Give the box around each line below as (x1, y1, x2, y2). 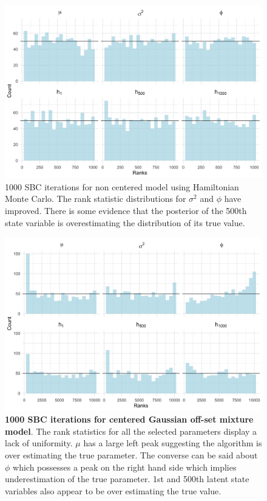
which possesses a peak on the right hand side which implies (13, 460, 237, 473)
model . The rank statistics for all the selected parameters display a (5, 424, 257, 437)
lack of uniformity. (5, 437, 73, 449)
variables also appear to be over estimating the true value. (5, 484, 221, 497)
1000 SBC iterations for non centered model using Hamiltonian (5, 180, 239, 193)
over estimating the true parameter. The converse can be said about (5, 448, 258, 461)
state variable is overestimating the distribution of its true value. (5, 216, 245, 229)
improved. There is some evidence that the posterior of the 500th (5, 204, 247, 217)
